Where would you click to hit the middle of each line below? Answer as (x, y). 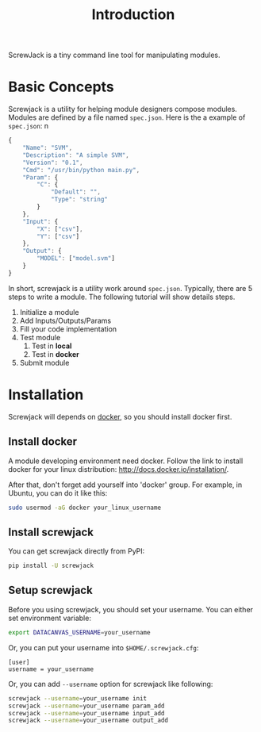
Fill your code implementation (68, 329)
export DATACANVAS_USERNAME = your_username (79, 632)
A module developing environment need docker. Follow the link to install (126, 461)
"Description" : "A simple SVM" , (76, 155)
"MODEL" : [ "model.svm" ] (76, 259)
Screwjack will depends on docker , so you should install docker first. (120, 416)
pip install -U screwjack (51, 566)
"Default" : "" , (76, 192)
